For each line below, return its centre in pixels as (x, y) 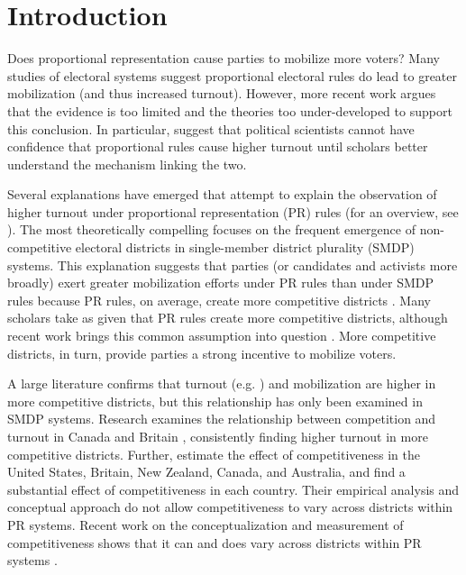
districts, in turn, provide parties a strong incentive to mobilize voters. (202, 353)
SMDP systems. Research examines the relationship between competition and (222, 419)
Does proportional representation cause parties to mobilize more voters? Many (224, 58)
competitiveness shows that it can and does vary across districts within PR (215, 542)
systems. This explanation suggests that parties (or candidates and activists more (233, 265)
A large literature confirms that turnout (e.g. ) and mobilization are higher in (222, 383)
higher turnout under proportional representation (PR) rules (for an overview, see (233, 211)
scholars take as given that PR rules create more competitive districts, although (228, 318)
